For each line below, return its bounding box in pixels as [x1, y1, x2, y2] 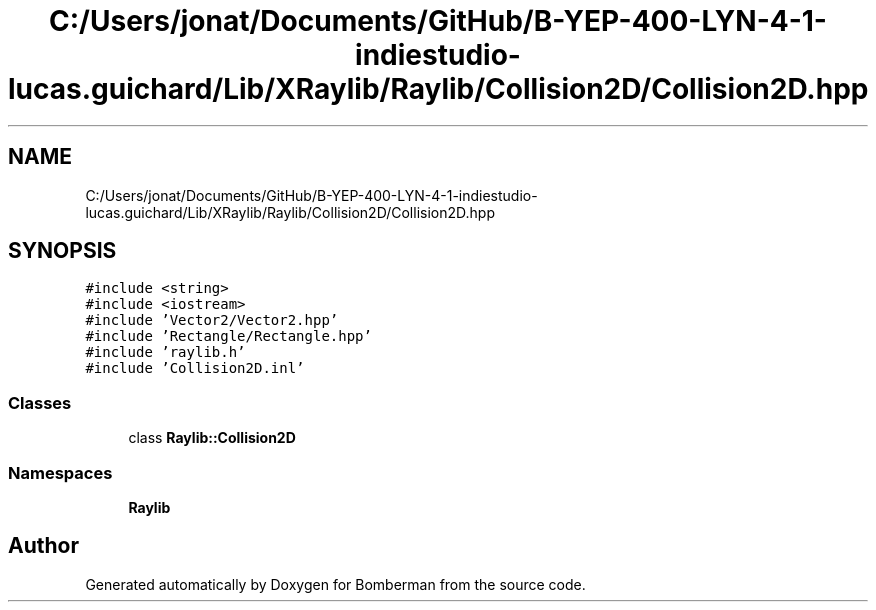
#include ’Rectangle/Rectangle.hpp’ [85, 328, 372, 345]
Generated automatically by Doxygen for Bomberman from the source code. [85, 575, 586, 593]
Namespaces [8, 462, 113, 483]
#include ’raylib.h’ [85, 344, 246, 361]
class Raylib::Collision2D [128, 429, 296, 447]
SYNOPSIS [8, 238, 117, 264]
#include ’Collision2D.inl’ [85, 360, 305, 377]
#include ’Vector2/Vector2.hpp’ [85, 312, 339, 329]
